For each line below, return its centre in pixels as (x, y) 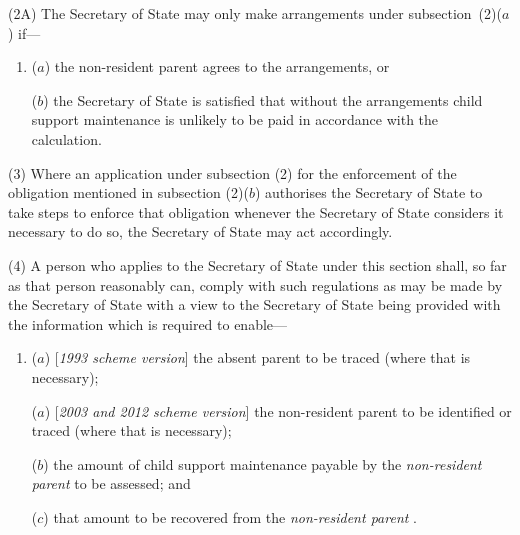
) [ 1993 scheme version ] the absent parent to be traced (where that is (257, 357)
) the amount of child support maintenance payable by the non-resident (262, 463)
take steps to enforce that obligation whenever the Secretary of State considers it (256, 211)
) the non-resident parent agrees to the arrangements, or (217, 66)
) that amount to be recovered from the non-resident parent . (230, 516)
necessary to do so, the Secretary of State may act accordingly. (200, 231)
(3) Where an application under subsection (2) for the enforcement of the (232, 172)
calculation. (66, 138)
